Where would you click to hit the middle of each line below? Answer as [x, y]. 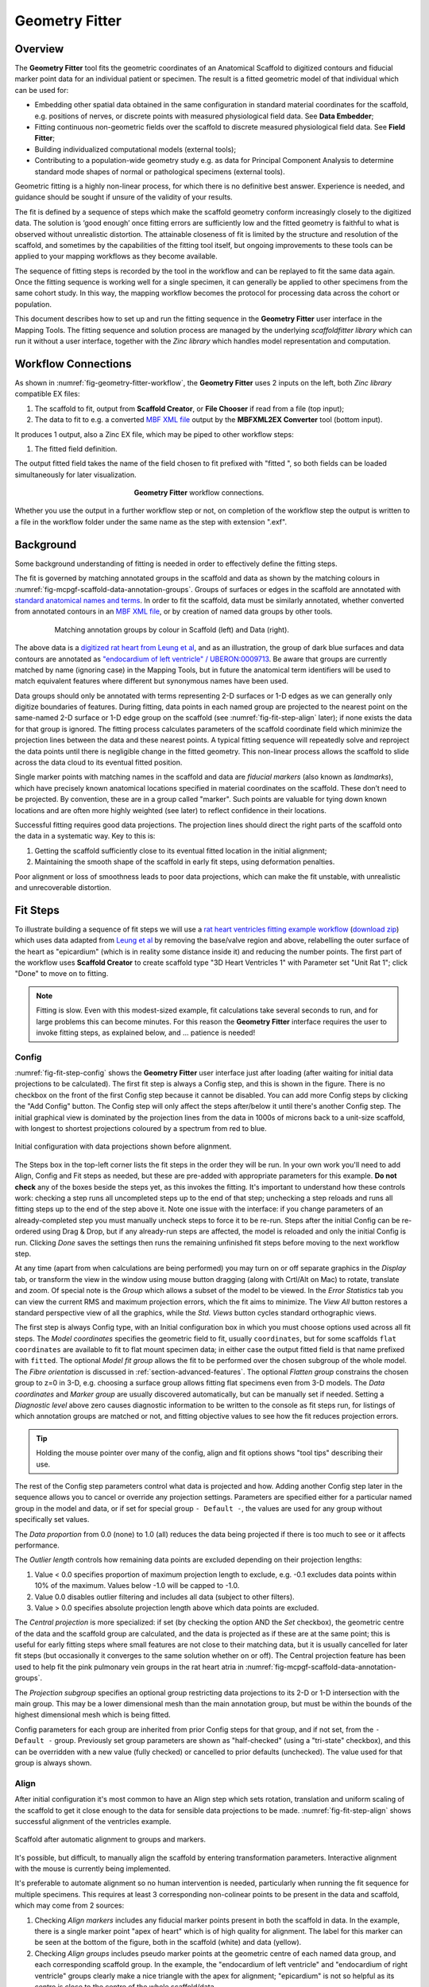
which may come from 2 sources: [70, 1906]
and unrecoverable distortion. [63, 887]
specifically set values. [52, 1520]
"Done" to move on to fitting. [62, 974]
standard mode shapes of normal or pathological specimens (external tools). [160, 172]
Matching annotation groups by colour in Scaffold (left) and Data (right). [172, 629]
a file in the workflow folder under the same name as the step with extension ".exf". [151, 521]
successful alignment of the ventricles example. [93, 1821]
